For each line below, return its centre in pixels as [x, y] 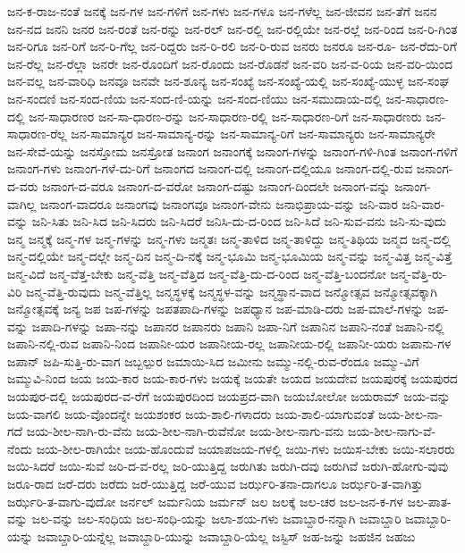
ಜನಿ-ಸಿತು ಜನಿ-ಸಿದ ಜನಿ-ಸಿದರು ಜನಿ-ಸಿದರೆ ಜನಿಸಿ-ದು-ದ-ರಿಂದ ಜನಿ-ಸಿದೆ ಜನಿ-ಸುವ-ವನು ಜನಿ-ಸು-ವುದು [239, 221]
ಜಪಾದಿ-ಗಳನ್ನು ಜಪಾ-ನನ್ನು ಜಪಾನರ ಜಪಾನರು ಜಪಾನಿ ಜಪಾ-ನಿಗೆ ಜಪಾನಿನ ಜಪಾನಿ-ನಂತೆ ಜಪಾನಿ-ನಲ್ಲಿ [238, 326]
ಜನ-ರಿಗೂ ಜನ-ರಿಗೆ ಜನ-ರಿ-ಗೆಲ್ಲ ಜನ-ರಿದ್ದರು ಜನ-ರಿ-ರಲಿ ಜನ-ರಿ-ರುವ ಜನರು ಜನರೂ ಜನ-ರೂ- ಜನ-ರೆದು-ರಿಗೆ [232, 46]
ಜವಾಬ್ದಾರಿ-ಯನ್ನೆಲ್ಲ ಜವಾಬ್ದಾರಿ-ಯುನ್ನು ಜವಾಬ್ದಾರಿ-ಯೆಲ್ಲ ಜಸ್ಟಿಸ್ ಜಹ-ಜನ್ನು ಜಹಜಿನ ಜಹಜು [226, 536]
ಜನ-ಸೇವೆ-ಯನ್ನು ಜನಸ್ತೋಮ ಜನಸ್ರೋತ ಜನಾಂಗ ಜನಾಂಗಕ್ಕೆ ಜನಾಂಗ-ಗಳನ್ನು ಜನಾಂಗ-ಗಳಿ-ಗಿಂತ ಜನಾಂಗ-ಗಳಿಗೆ [232, 151]
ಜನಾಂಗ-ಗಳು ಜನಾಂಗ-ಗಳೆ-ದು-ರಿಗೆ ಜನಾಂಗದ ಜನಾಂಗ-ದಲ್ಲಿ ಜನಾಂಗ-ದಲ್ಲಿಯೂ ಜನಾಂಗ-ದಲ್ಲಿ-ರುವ [210, 168]
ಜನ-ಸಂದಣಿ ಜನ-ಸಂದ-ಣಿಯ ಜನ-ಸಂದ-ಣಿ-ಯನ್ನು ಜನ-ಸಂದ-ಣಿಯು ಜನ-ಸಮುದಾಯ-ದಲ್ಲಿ [194, 98]
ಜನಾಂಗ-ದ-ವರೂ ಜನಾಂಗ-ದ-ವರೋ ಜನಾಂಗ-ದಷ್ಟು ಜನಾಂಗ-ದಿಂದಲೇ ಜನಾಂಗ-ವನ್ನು [216, 185]
